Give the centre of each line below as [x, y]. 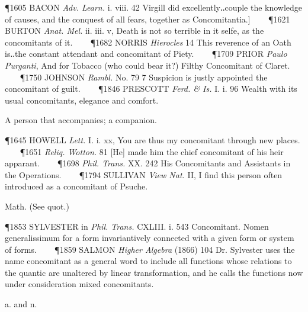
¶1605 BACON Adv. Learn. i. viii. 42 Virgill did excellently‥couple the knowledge [154, 7]
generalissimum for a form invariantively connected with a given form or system [150, 238]
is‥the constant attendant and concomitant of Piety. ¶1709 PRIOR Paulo [146, 54]
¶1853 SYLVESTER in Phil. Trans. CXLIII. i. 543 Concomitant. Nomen [137, 226]
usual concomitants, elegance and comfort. [82, 100]
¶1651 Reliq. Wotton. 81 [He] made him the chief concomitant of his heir [152, 151]
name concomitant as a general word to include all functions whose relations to [148, 261]
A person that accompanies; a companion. [81, 120]
